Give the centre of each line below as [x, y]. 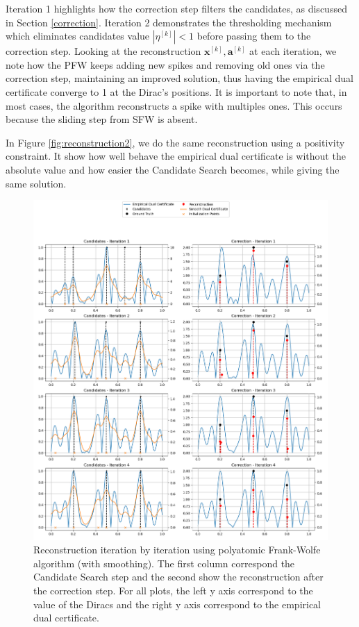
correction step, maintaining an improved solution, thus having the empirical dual [179, 78]
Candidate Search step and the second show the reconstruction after [178, 577]
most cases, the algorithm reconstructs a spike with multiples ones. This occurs [174, 105]
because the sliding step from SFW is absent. [102, 119]
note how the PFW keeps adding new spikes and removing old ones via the [165, 64]
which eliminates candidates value [78, 36]
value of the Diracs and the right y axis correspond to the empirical [177, 604]
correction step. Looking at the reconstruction [103, 51]
